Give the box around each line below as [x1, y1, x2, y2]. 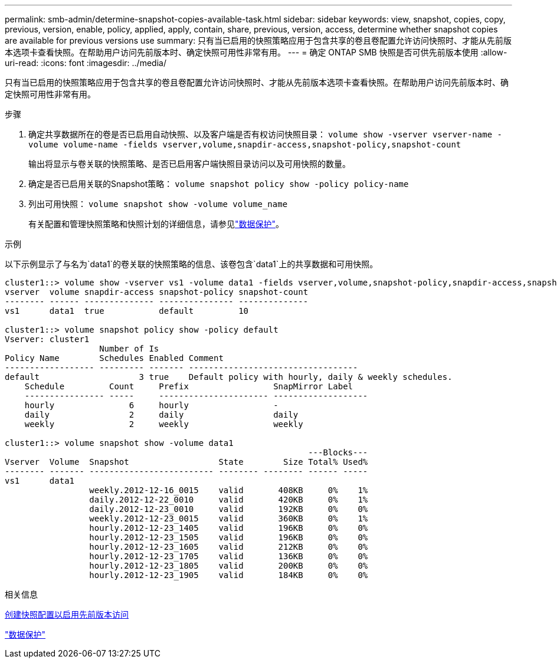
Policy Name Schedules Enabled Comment [5, 353, 224, 363]
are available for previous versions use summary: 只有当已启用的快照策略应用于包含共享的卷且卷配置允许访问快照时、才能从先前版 [5, 35, 512, 45]
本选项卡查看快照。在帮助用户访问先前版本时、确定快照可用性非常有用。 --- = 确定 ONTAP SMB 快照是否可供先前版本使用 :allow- [5, 47, 507, 57]
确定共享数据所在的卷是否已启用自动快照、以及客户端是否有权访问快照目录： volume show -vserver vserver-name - [28, 129, 502, 139]
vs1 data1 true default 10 [5, 306, 249, 316]
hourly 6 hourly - [24, 401, 278, 410]
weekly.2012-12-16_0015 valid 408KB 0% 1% [89, 485, 368, 495]
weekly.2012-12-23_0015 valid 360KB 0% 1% [89, 514, 368, 523]
